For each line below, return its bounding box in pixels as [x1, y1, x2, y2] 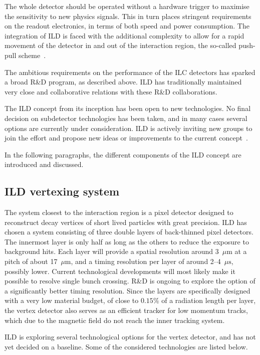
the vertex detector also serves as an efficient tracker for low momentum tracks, [5, 305, 248, 315]
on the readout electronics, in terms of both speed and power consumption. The [5, 20, 249, 31]
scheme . [19, 49, 46, 60]
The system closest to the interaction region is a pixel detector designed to [5, 207, 233, 217]
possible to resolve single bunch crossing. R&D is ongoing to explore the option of [5, 275, 255, 286]
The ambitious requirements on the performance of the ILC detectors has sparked [5, 66, 255, 77]
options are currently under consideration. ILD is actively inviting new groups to [5, 122, 252, 133]
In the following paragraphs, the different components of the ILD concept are [5, 149, 241, 159]
